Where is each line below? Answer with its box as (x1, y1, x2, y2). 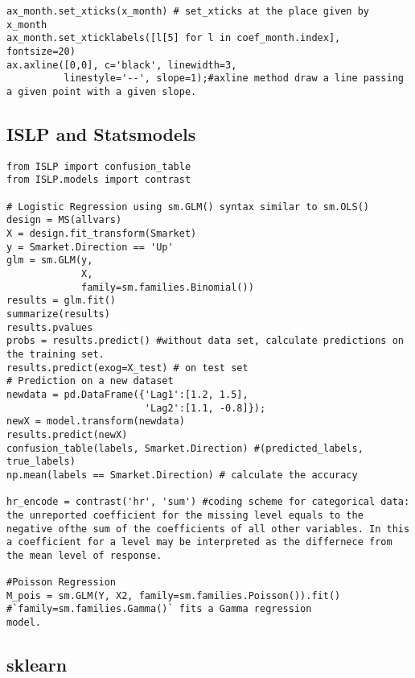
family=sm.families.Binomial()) (81, 281, 254, 293)
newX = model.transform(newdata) (6, 415, 185, 428)
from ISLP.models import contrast (6, 174, 191, 186)
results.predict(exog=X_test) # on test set (6, 362, 249, 374)
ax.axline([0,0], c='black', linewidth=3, (6, 59, 237, 71)
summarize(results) (6, 308, 110, 320)
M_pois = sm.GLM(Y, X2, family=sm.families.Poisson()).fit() (6, 589, 341, 602)
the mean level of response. (6, 549, 162, 561)
